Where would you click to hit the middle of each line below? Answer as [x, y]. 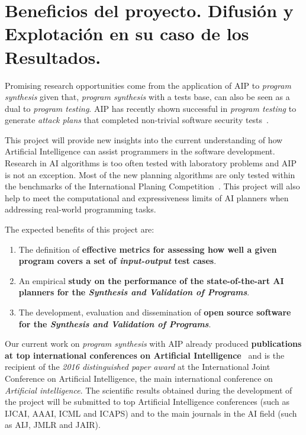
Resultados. [53, 57]
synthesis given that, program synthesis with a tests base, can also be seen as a [147, 97]
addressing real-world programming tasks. [80, 209]
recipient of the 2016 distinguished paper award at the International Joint [138, 367]
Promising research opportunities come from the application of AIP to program [148, 85]
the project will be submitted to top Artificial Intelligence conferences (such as [147, 402]
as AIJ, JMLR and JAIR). [53, 425]
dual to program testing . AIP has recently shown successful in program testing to [151, 108]
